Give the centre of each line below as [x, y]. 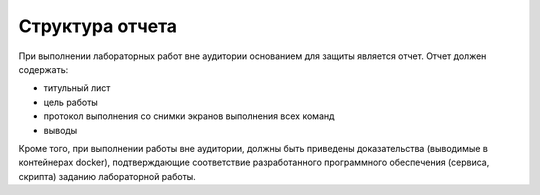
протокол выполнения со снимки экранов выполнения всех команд [189, 116]
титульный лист [77, 88]
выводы [60, 130]
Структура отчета [98, 26]
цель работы [71, 102]
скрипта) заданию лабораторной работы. [107, 176]
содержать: [43, 69]
